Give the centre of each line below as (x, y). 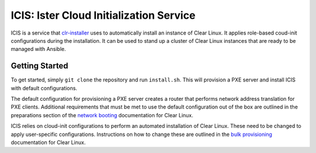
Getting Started (39, 66)
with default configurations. (44, 88)
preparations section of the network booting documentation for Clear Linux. (102, 115)
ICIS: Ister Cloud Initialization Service (103, 15)
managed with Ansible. (39, 49)
